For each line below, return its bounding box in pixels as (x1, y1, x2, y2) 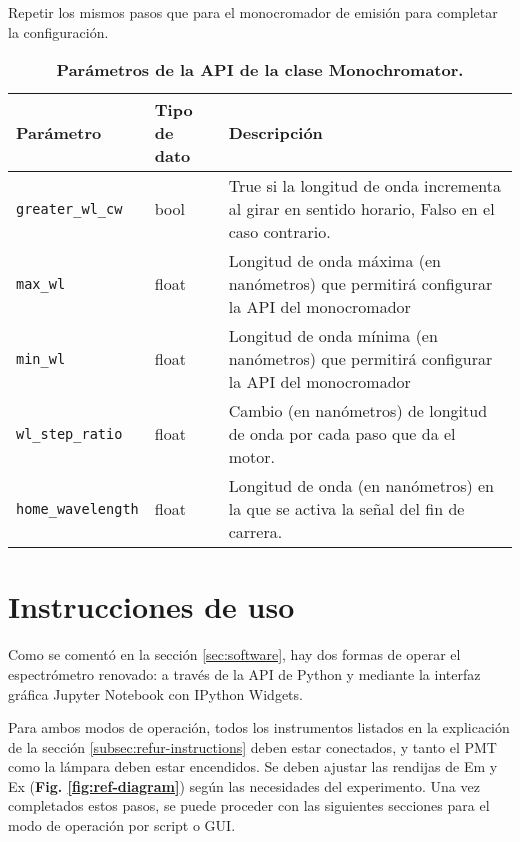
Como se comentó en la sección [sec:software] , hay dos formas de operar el (8, 644, 461, 665)
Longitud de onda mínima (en (228, 324, 438, 348)
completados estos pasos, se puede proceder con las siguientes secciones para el (8, 795, 490, 816)
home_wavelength (16, 500, 139, 517)
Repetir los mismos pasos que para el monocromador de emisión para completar (8, 2, 498, 22)
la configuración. (8, 21, 109, 42)
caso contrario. (228, 220, 331, 244)
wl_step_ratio (16, 425, 123, 442)
